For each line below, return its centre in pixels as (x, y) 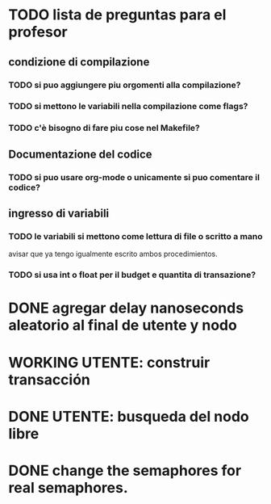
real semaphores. (69, 488)
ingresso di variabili (59, 214)
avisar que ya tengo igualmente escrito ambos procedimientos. (113, 254)
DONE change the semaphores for (125, 471)
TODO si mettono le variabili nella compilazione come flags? (128, 107)
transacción (50, 379)
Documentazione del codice (80, 154)
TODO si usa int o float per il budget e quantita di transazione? (132, 275)
